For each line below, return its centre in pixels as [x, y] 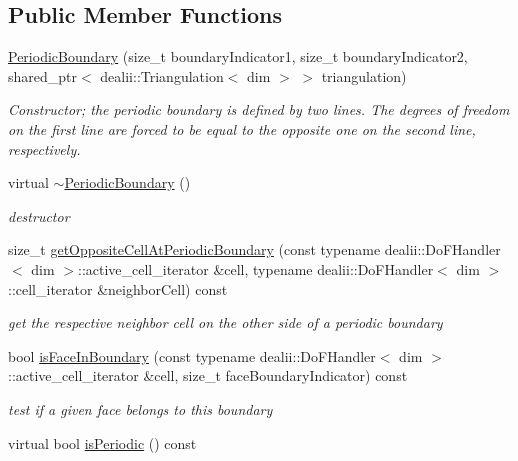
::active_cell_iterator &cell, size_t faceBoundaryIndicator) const [208, 375]
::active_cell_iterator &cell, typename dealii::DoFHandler [255, 268]
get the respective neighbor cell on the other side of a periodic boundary [225, 322]
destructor [39, 215]
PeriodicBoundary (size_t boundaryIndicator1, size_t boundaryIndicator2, [238, 56]
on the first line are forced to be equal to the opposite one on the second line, [242, 128]
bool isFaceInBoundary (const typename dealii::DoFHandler [192, 355]
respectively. [44, 148]
